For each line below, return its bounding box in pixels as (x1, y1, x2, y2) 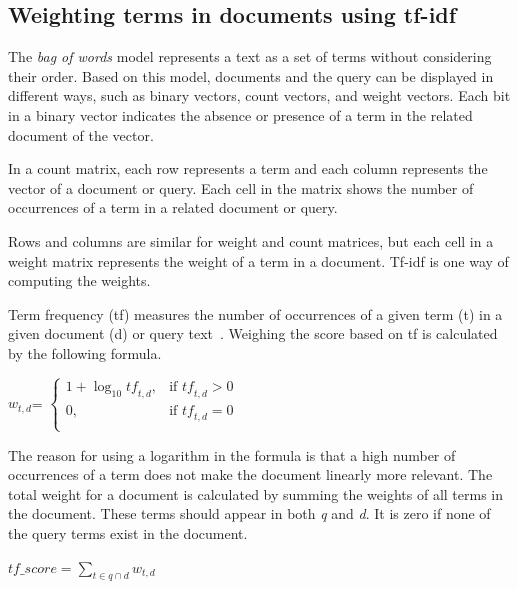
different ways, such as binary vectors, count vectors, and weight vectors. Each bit (8, 85, 511, 106)
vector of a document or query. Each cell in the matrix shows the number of (8, 177, 474, 198)
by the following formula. (8, 342, 162, 363)
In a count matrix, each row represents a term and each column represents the (8, 158, 488, 179)
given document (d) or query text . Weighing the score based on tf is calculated (8, 323, 498, 344)
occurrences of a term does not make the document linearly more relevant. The (8, 464, 493, 485)
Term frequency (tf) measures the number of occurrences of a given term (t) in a (8, 303, 503, 324)
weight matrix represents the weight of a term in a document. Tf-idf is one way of (8, 250, 509, 271)
